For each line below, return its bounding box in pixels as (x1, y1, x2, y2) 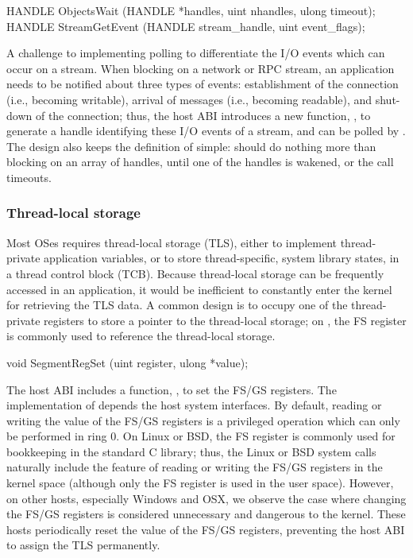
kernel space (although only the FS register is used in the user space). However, (6, 475, 394, 491)
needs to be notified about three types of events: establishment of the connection (6, 76, 399, 92)
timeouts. (6, 169, 52, 185)
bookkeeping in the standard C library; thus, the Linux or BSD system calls (6, 443, 376, 459)
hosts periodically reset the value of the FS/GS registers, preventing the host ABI (6, 521, 405, 537)
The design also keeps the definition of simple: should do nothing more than (6, 138, 376, 154)
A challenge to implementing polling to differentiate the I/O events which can (6, 45, 385, 61)
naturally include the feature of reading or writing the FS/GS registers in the (6, 459, 383, 475)
